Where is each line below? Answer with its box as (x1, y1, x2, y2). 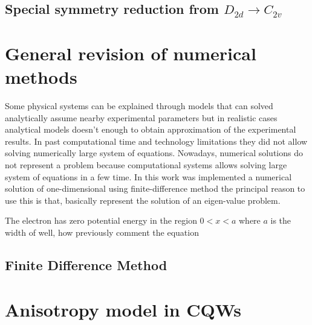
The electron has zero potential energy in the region (5, 214, 197, 227)
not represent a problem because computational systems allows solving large (5, 159, 287, 171)
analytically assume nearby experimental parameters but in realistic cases (5, 111, 278, 124)
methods (5, 65, 77, 89)
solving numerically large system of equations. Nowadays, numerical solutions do (5, 147, 303, 159)
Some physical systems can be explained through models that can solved (5, 99, 273, 112)
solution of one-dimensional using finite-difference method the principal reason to (5, 182, 305, 195)
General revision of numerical (5, 40, 256, 65)
